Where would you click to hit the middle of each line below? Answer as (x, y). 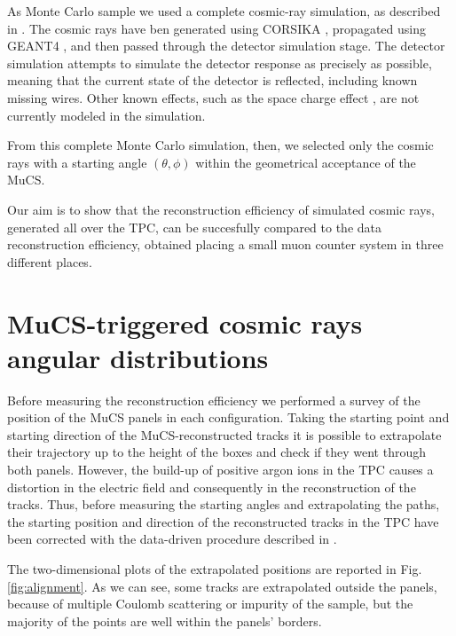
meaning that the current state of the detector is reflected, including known (212, 80)
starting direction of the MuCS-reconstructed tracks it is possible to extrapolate (224, 434)
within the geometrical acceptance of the (306, 162)
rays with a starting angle (77, 162)
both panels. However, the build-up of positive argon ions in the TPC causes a (220, 469)
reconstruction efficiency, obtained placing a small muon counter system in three (225, 244)
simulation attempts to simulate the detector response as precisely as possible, (220, 63)
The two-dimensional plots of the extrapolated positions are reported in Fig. (215, 568)
